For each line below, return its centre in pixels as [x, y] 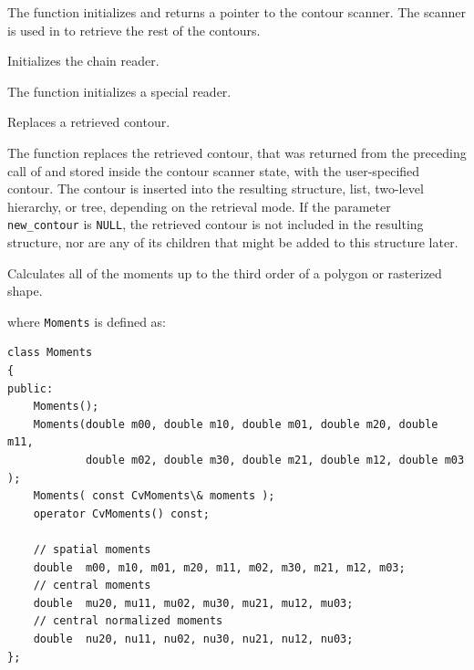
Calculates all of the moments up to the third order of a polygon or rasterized [225, 272]
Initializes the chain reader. [83, 61]
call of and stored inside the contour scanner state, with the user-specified [214, 170]
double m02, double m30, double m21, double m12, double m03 [275, 460]
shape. [25, 291]
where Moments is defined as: [87, 321]
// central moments [92, 586]
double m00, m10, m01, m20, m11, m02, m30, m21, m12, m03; [219, 567]
